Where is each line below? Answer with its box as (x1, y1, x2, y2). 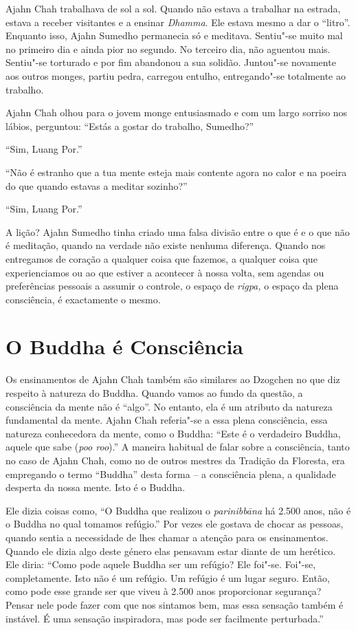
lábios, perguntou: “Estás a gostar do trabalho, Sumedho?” (5, 118, 254, 133)
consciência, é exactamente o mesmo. (5, 292, 161, 306)
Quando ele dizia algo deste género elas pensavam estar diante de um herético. (5, 543, 336, 558)
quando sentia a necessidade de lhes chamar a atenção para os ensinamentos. (5, 530, 329, 544)
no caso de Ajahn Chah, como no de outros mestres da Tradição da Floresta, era (5, 453, 345, 467)
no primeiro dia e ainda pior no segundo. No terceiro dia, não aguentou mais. (5, 41, 331, 56)
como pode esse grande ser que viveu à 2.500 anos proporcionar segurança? (5, 584, 322, 598)
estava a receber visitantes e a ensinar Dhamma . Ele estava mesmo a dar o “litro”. (5, 14, 351, 29)
